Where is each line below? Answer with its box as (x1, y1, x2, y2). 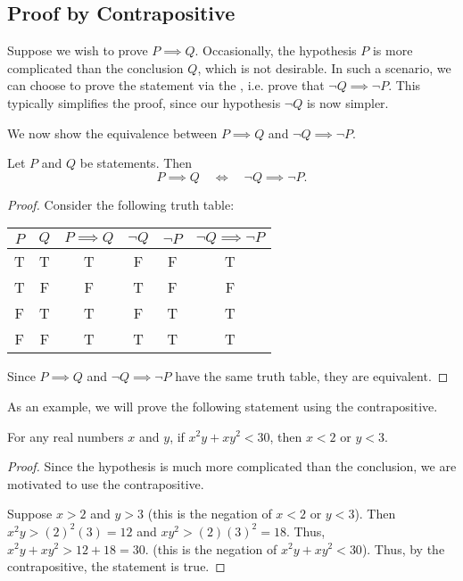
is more (372, 41, 413, 60)
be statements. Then (79, 154, 193, 172)
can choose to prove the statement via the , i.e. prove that (7, 76, 325, 95)
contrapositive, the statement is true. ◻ (7, 557, 226, 576)
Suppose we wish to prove (7, 41, 148, 60)
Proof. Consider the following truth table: (7, 195, 235, 213)
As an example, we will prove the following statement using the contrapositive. (7, 396, 438, 415)
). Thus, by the (361, 539, 445, 558)
